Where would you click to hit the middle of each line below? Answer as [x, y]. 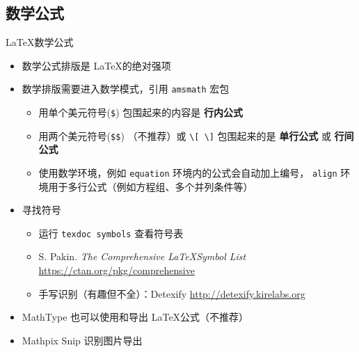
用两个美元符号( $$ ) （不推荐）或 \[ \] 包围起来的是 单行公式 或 [185, 135]
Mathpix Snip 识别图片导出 [82, 340]
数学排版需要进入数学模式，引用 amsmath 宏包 [126, 89]
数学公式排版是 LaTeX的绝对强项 [96, 65]
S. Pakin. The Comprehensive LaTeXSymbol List [142, 256]
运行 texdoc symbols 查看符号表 [111, 233]
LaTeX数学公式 [40, 42]
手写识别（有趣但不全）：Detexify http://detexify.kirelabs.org [172, 293]
